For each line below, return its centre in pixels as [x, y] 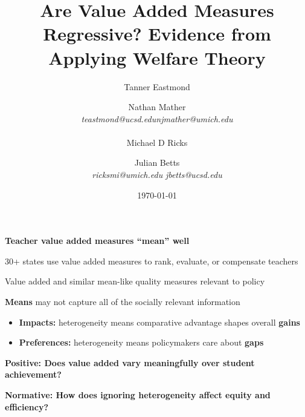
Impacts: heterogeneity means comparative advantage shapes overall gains [159, 322]
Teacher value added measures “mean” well [97, 241]
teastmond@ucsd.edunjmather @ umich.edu [157, 118]
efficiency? [27, 406]
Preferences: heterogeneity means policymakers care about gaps [141, 342]
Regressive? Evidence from [157, 34]
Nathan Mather [157, 107]
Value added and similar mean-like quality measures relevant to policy [135, 281]
